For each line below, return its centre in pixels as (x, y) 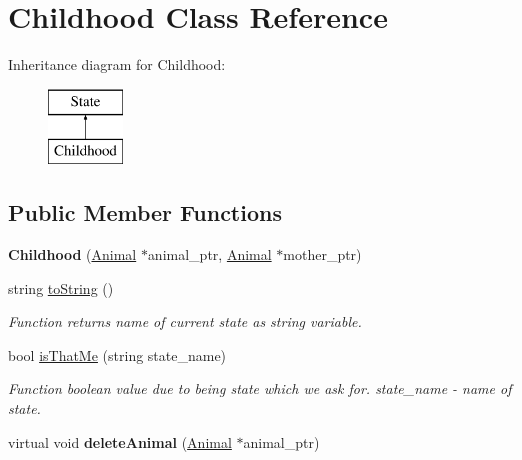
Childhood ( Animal (72, 254)
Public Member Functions (145, 212)
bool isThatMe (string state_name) (117, 354)
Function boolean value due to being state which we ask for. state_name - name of (260, 388)
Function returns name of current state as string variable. (185, 321)
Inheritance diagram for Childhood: (117, 64)
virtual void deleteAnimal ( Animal (120, 441)
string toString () (61, 287)
